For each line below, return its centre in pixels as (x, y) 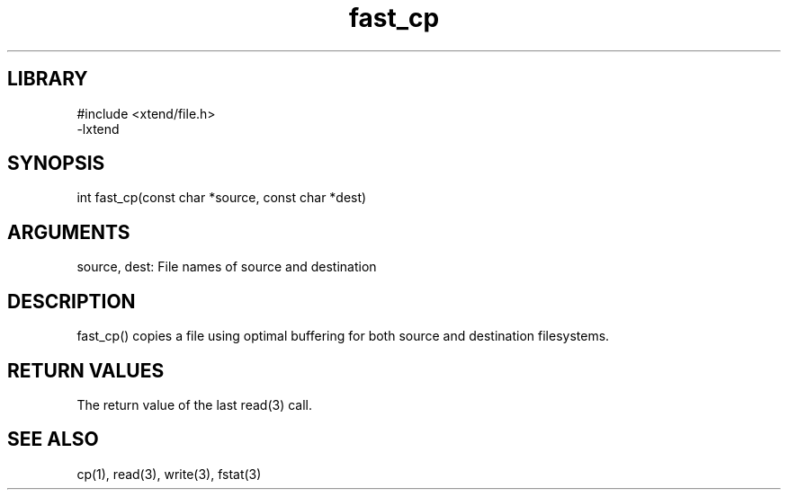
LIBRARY (48, 79)
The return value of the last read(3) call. (195, 404)
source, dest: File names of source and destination (227, 267)
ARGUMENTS (69, 232)
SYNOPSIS (56, 164)
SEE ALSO (53, 439)
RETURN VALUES (86, 370)
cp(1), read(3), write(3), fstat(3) (169, 474)
